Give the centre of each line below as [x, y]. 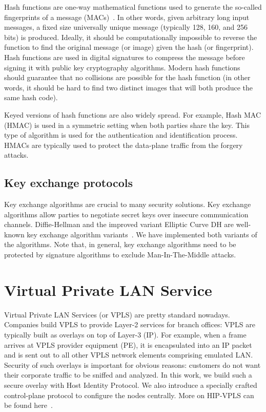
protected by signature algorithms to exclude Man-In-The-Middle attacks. [120, 255]
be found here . [28, 405]
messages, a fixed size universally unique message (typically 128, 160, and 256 [126, 27]
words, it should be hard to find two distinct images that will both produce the [129, 87]
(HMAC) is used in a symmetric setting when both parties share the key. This [127, 125]
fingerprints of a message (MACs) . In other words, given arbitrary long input [127, 17]
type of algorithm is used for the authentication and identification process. [121, 135]
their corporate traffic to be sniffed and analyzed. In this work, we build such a [128, 375]
